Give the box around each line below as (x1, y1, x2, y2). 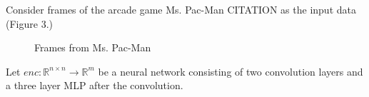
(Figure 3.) (6, 16, 53, 31)
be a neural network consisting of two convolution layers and (98, 63, 363, 78)
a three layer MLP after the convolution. (6, 78, 183, 93)
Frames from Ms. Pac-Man (34, 40, 151, 55)
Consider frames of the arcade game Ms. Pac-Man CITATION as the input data (6, 2, 356, 16)
